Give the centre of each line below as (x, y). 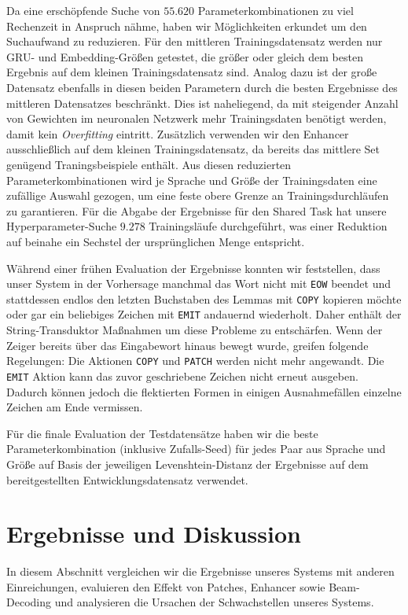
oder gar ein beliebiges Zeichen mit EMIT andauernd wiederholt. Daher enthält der (204, 314)
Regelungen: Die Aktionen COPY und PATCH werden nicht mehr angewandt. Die (195, 361)
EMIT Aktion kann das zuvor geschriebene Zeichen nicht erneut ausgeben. (182, 376)
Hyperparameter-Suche (62, 226)
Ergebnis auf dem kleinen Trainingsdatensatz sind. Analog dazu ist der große (192, 72)
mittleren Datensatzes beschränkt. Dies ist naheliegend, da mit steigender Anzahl (202, 103)
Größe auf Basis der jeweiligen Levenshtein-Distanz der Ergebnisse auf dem (187, 464)
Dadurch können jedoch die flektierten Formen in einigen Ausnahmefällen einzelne (204, 391)
